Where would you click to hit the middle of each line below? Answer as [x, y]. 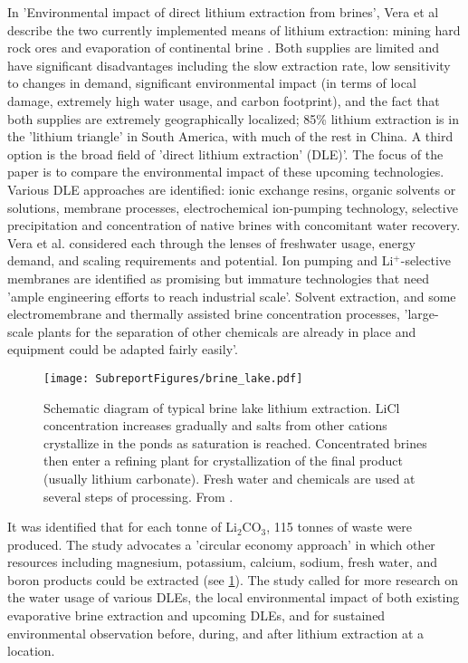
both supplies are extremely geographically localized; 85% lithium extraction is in [233, 118]
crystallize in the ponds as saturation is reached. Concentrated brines [235, 442]
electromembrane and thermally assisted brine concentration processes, [204, 314]
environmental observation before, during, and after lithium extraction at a [216, 633]
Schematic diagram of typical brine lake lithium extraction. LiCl [222, 407]
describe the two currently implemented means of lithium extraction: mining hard [234, 29]
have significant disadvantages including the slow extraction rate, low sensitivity [229, 65]
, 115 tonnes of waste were [339, 527]
